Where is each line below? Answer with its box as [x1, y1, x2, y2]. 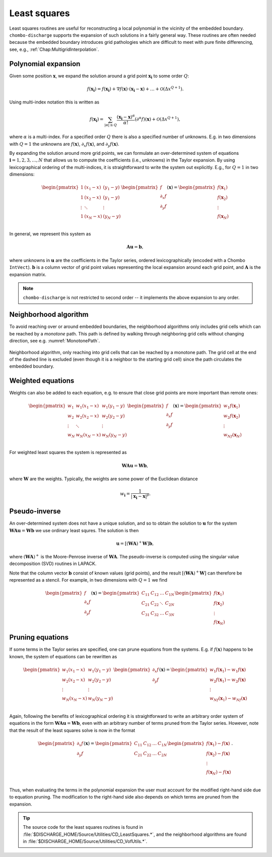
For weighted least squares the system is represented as [9, 449, 127, 455]
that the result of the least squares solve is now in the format [9, 727, 135, 733]
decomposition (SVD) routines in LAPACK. [9, 560, 97, 567]
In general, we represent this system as [9, 231, 91, 237]
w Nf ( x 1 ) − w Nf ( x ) [209, 696, 247, 703]
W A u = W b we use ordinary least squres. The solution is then [9, 527, 139, 533]
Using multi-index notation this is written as [9, 99, 100, 105]
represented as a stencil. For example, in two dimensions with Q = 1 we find [9, 577, 168, 583]
